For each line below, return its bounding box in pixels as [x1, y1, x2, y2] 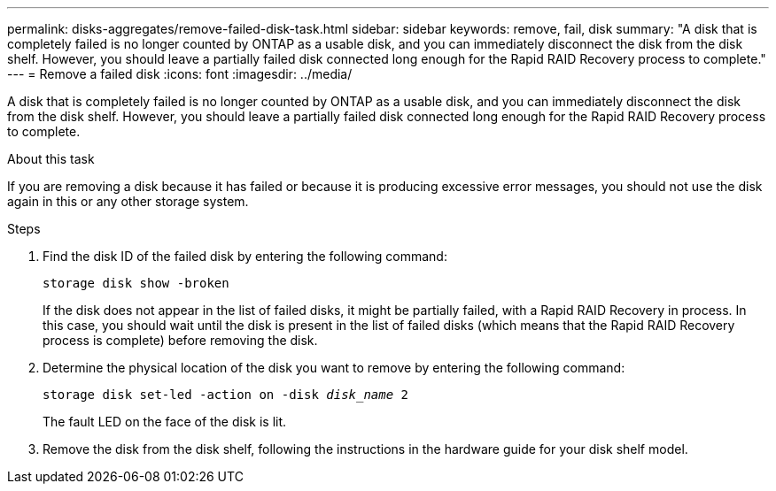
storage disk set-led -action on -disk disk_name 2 [43, 387, 409, 402]
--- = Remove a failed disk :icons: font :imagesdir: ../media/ [7, 66, 353, 81]
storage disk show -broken [43, 276, 229, 290]
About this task [7, 151, 95, 166]
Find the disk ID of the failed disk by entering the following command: [43, 249, 447, 264]
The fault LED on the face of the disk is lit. [43, 414, 287, 429]
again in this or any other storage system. [7, 194, 249, 209]
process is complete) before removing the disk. [43, 333, 318, 348]
